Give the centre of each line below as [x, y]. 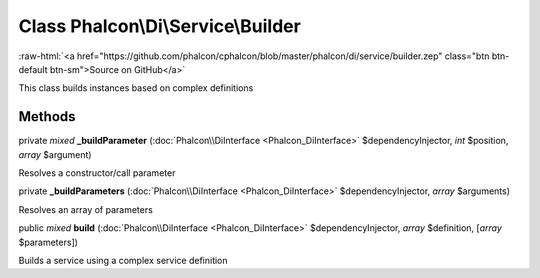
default [33, 69]
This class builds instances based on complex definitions [136, 88]
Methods [47, 116]
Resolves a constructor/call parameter [97, 173]
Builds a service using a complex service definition [123, 260]
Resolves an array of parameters [86, 209]
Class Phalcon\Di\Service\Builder [160, 26]
